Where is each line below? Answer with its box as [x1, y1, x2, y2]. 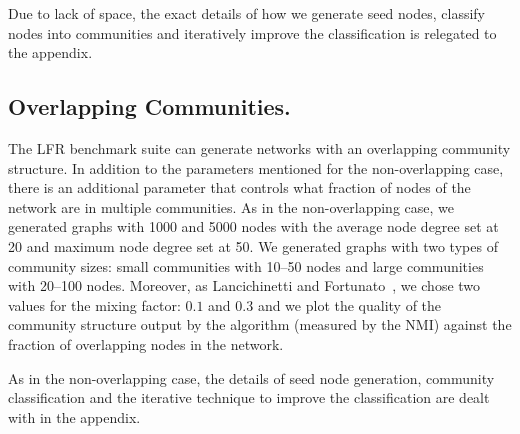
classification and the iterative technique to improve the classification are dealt [8, 387, 490, 408]
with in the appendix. [8, 406, 141, 427]
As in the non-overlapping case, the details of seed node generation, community [8, 367, 495, 388]
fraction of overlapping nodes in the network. [8, 333, 284, 354]
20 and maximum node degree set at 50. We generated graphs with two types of [8, 235, 498, 256]
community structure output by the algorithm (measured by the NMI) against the [8, 314, 512, 335]
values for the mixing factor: [8, 294, 181, 315]
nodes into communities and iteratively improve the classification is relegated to [8, 22, 497, 43]
